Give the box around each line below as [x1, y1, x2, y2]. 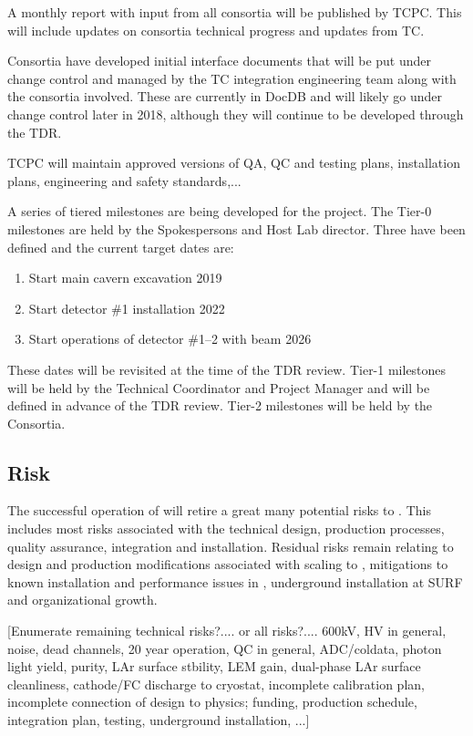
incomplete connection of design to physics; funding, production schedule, [7, 692, 417, 711]
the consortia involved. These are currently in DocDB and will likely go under [7, 87, 442, 106]
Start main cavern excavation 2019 [28, 268, 222, 287]
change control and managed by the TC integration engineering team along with [7, 68, 457, 88]
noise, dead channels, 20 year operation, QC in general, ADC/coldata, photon [7, 638, 442, 658]
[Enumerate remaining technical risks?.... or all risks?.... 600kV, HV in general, [7, 621, 447, 640]
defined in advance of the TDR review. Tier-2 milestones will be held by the [7, 396, 433, 415]
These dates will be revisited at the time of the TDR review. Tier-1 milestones [7, 359, 447, 378]
